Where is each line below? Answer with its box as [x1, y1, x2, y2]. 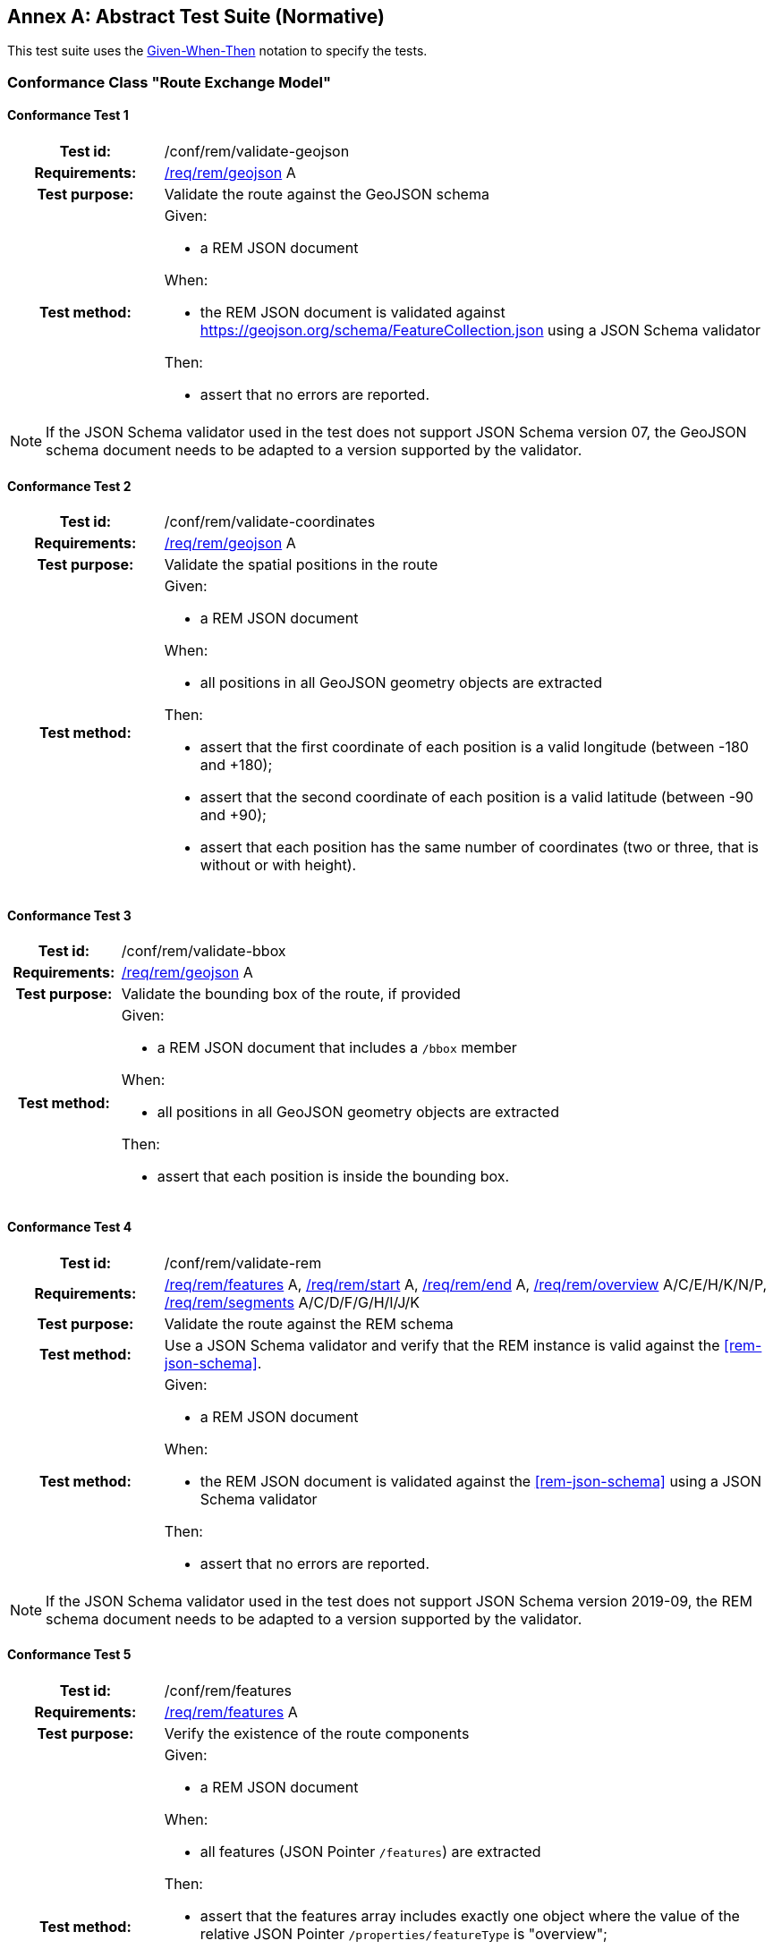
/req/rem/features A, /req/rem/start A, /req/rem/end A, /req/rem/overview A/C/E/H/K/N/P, [164, 1275, 768, 1293]
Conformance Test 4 [7, 1219, 132, 1235]
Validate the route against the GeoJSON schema [164, 185, 489, 204]
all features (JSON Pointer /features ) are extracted [200, 1842, 541, 1860]
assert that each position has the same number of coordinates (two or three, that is [200, 838, 759, 857]
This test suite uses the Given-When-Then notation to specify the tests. [7, 43, 428, 59]
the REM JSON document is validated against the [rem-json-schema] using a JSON [200, 1471, 762, 1490]
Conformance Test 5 [7, 1647, 132, 1663]
